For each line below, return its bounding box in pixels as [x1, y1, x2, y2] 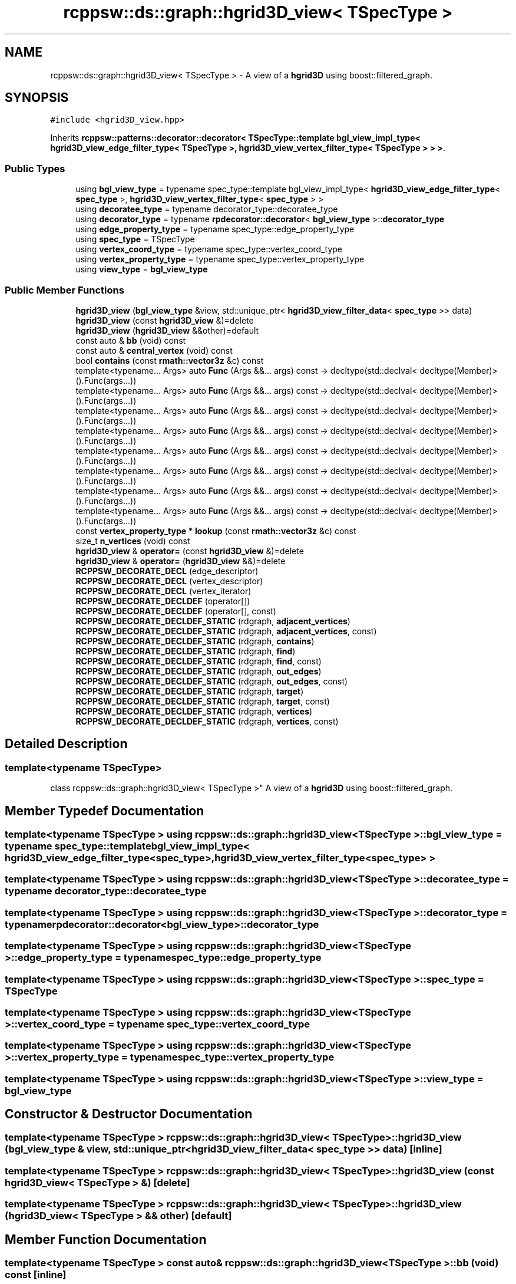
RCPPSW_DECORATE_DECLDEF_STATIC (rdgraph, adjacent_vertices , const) [75, 625, 377, 636]
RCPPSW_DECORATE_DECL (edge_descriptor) [75, 565, 259, 576]
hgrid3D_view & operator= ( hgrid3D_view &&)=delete [75, 555, 286, 566]
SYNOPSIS [5, 90, 69, 106]
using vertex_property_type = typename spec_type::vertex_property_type [75, 254, 365, 265]
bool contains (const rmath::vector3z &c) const [75, 355, 264, 366]
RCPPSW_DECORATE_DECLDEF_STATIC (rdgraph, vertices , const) [75, 716, 339, 726]
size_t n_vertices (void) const [75, 535, 190, 546]
